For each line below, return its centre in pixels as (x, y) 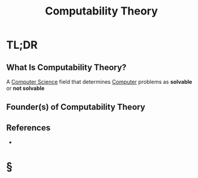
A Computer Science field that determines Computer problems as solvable (99, 82)
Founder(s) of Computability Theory (76, 107)
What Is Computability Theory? (66, 67)
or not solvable (26, 88)
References (28, 128)
